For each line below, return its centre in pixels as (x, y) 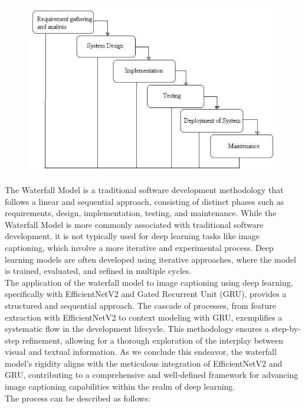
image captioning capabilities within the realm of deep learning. (120, 386)
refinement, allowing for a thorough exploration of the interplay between (153, 340)
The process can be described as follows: (78, 398)
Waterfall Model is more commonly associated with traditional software (134, 224)
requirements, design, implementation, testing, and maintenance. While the (141, 213)
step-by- (286, 329)
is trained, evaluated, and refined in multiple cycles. (98, 271)
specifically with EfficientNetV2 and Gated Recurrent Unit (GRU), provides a (146, 294)
